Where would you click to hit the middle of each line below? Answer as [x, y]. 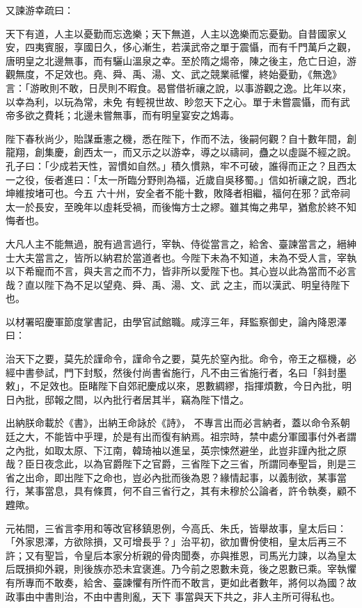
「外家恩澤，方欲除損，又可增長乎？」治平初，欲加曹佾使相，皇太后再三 [171, 542]
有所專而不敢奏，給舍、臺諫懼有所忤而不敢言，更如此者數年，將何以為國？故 [181, 582]
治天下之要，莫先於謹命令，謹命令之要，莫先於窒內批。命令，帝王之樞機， [176, 359]
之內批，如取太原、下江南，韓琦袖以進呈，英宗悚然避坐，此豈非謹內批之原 [176, 450]
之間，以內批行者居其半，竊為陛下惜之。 [156, 399]
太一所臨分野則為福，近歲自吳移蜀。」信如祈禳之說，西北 [227, 179]
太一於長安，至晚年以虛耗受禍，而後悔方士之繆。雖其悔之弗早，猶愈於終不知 [181, 206]
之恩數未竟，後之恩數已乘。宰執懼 [278, 569]
